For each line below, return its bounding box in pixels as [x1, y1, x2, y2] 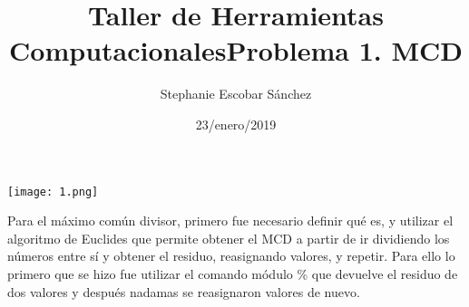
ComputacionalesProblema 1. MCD [9, 32, 463, 69]
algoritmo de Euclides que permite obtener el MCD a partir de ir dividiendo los [7, 228, 450, 247]
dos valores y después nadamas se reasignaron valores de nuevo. [7, 282, 360, 301]
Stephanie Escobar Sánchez [160, 84, 312, 103]
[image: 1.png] [7, 185, 99, 198]
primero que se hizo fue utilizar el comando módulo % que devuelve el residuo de [7, 264, 458, 283]
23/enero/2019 [195, 114, 277, 133]
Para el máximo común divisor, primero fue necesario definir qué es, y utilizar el [7, 211, 454, 230]
